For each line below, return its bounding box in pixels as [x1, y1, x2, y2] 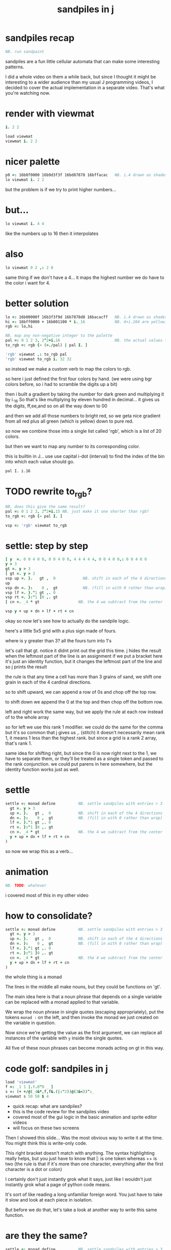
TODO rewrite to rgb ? [5, 485, 93, 499]
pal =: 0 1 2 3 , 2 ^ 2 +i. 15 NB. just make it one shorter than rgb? [5, 509, 149, 514]
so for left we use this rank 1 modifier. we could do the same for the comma [5, 724, 163, 730]
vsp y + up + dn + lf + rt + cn [5, 609, 74, 614]
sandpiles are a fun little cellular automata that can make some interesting [5, 58, 160, 64]
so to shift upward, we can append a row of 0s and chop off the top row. [5, 689, 157, 695]
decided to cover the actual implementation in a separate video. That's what [5, 84, 165, 90]
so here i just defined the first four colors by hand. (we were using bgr [5, 376, 152, 382]
